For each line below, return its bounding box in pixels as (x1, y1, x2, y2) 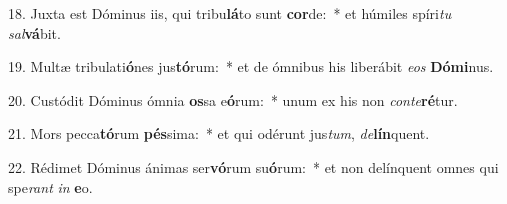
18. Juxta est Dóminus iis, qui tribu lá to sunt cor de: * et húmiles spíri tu (8, 3, 452, 23)
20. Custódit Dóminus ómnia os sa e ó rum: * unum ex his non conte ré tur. (8, 89, 458, 110)
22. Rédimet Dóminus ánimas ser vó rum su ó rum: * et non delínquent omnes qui (8, 156, 499, 177)
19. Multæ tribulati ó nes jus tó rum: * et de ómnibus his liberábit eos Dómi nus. (8, 56, 494, 77)
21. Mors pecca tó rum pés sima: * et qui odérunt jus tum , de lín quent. (8, 123, 430, 144)
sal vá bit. (8, 22, 61, 43)
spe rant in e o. (8, 176, 93, 197)
